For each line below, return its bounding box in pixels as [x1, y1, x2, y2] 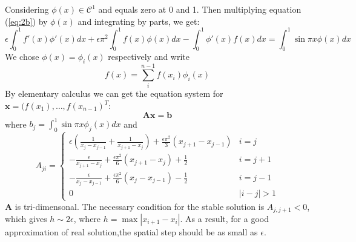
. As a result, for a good [180, 212, 269, 225]
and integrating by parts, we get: [77, 15, 200, 27]
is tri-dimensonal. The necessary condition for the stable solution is [15, 200, 265, 212]
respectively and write [108, 50, 190, 63]
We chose [5, 50, 39, 63]
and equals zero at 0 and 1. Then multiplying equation [98, 3, 302, 15]
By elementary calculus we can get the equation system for [5, 87, 223, 100]
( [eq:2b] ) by [5, 15, 48, 27]
